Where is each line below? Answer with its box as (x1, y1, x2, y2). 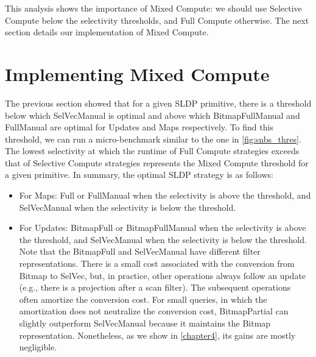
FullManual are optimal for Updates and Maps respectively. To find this (5, 121, 273, 133)
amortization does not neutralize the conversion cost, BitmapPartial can (19, 305, 289, 317)
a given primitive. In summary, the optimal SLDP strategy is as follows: (5, 168, 273, 181)
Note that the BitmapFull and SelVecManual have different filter (19, 245, 261, 258)
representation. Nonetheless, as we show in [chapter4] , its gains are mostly (19, 328, 296, 341)
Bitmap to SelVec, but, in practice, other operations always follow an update (19, 269, 306, 281)
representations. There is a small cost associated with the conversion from (19, 257, 295, 270)
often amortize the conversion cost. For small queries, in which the (19, 292, 267, 305)
